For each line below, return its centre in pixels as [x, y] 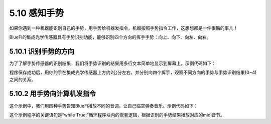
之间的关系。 [23, 79]
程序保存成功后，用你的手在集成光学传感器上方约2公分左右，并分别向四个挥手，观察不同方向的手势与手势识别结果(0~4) [133, 72]
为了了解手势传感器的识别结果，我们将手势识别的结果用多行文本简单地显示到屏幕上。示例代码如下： [112, 63]
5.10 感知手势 [37, 13]
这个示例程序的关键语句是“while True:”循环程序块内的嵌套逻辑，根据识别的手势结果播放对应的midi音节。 [117, 114]
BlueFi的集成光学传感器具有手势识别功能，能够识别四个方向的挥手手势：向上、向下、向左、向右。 [110, 37]
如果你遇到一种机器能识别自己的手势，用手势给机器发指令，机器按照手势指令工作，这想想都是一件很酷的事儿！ [123, 28]
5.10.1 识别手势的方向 [42, 51]
